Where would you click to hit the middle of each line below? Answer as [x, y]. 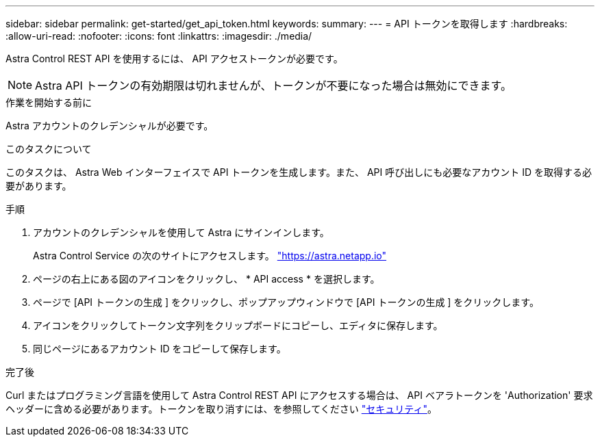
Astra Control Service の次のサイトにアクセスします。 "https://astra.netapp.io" [210, 256]
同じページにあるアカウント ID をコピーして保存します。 [160, 349]
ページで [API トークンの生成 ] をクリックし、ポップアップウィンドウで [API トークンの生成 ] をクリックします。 [286, 302]
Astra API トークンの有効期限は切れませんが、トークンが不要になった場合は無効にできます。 [273, 86]
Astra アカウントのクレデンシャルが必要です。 [110, 126]
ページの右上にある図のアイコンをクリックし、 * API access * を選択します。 [207, 279]
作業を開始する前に [49, 102]
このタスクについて [49, 149]
